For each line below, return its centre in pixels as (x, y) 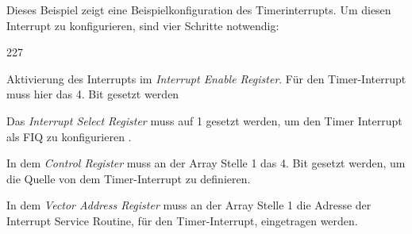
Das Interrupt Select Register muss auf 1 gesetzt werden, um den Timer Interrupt (204, 120)
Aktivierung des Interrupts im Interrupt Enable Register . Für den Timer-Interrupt (206, 78)
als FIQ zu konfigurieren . (69, 136)
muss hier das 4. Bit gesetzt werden (93, 94)
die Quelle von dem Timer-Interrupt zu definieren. (129, 178)
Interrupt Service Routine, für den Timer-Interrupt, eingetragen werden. (182, 220)
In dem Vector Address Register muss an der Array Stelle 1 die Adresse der (189, 205)
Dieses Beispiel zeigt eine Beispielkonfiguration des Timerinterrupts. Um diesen (199, 10)
